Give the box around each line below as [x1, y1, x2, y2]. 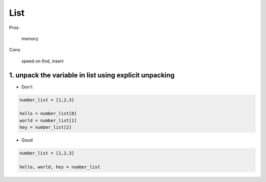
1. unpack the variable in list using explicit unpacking [9, 71, 175, 79]
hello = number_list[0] [19, 111, 77, 117]
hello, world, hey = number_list [19, 164, 100, 170]
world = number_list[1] [19, 118, 77, 123]
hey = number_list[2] [19, 124, 72, 130]
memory [21, 35, 39, 41]
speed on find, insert [21, 58, 64, 64]
